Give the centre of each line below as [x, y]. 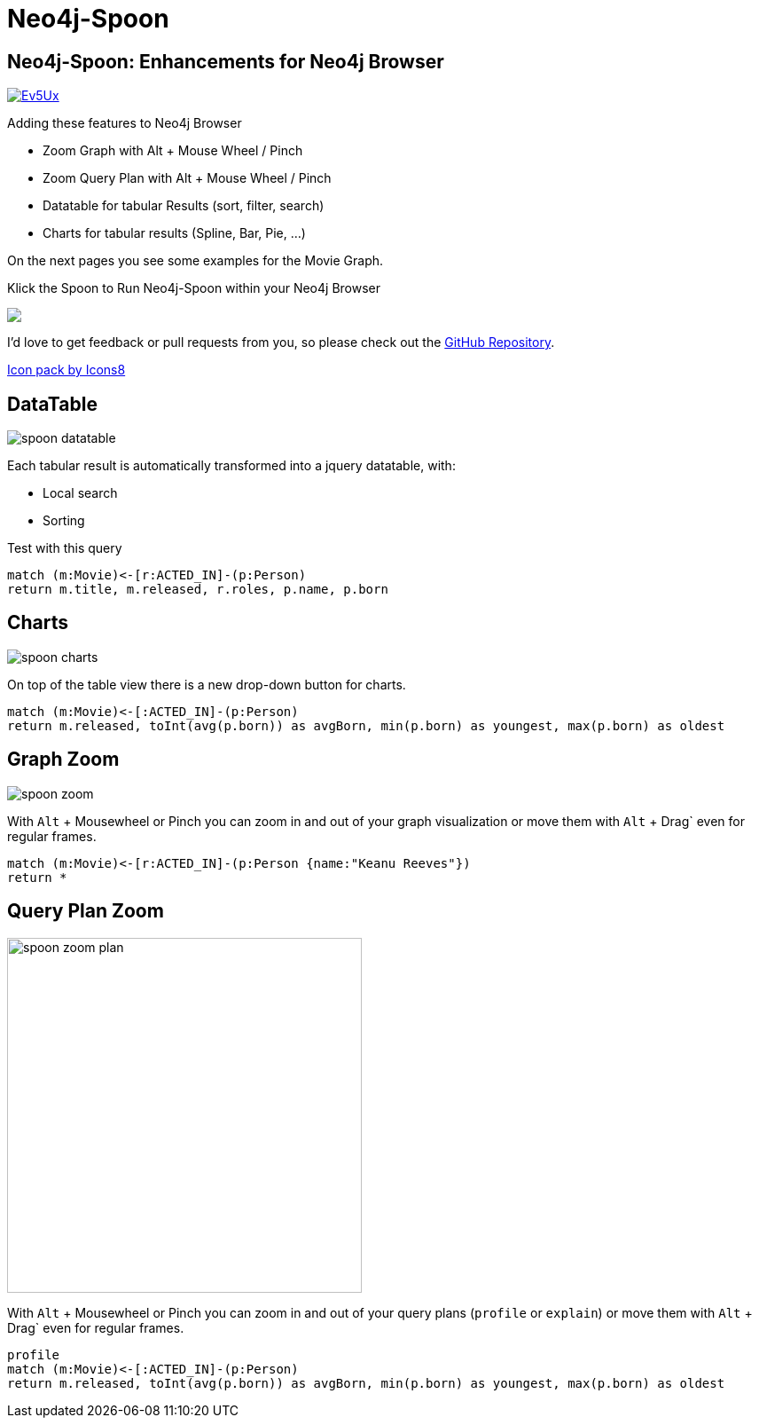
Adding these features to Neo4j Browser [125, 123]
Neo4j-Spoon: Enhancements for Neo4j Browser [226, 61]
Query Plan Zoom [86, 911]
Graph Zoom [63, 760]
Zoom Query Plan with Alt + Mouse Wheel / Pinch [187, 178]
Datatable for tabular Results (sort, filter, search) [184, 206]
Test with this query [65, 548]
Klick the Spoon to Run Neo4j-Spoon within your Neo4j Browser [194, 288]
